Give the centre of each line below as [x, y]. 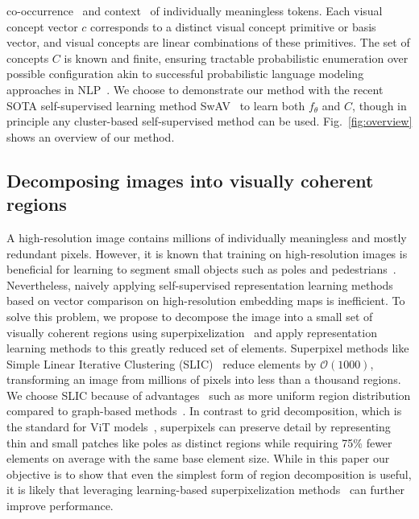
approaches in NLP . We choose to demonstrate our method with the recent [195, 89]
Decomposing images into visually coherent [190, 180]
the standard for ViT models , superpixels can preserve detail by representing [199, 427]
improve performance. [60, 506]
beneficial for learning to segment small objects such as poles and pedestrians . [201, 269]
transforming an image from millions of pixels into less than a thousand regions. [204, 379]
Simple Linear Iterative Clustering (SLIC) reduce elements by [162, 363]
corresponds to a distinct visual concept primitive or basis [233, 26]
